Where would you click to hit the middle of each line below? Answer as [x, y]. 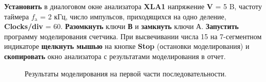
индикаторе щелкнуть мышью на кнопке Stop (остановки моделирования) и [127, 46]
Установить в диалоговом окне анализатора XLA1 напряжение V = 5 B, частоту [133, 6]
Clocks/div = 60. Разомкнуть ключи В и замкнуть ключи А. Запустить [121, 26]
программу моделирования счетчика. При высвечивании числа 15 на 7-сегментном [133, 36]
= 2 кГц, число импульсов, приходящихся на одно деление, [133, 16]
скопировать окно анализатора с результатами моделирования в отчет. [115, 56]
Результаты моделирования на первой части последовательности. [126, 73]
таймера [17, 16]
